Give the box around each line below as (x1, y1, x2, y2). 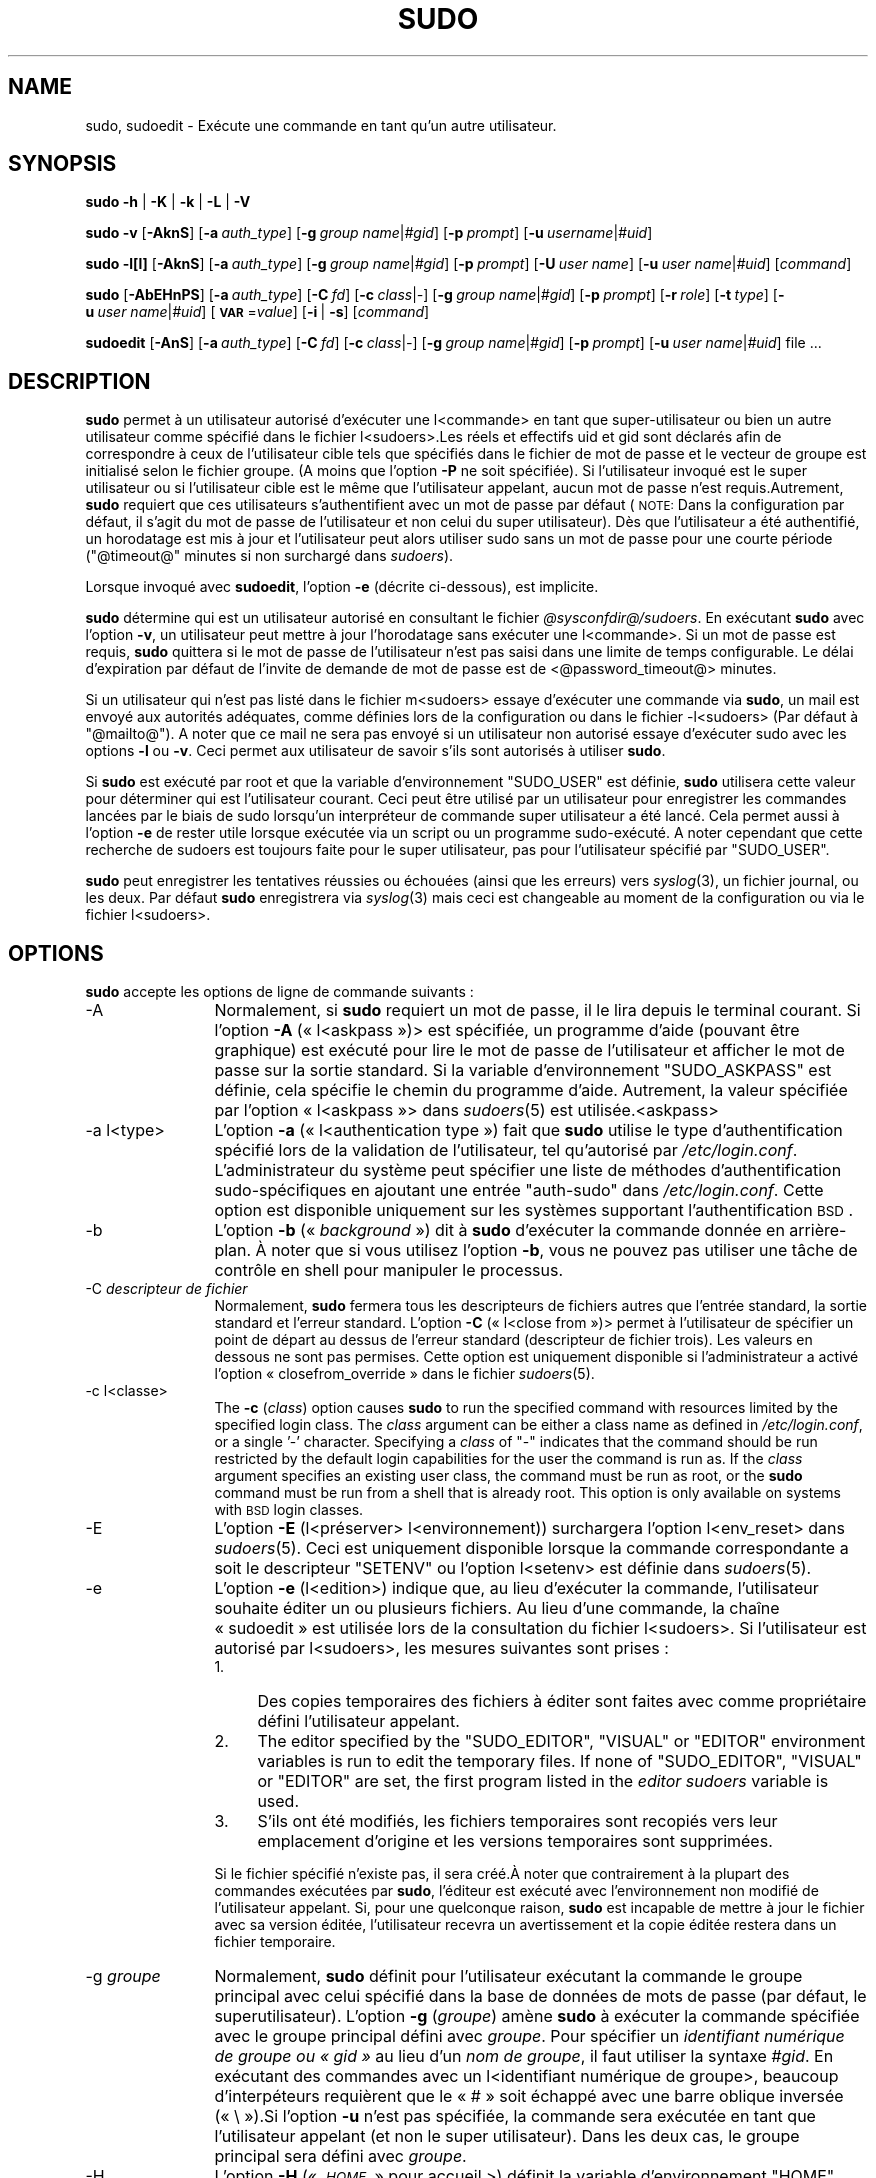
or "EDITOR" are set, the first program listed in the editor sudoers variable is (257, 1771, 829, 1792)
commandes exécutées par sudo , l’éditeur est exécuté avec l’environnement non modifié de (214, 1882, 819, 1900)
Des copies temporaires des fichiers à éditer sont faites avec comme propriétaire (257, 1691, 867, 1712)
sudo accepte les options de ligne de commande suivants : (85, 983, 474, 1001)
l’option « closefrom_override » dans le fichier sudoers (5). (214, 1365, 595, 1383)
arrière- (789, 1220, 847, 1241)
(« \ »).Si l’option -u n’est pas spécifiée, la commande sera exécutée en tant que (214, 2106, 816, 2127)
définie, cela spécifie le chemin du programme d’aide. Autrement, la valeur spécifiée (214, 1080, 848, 1101)
